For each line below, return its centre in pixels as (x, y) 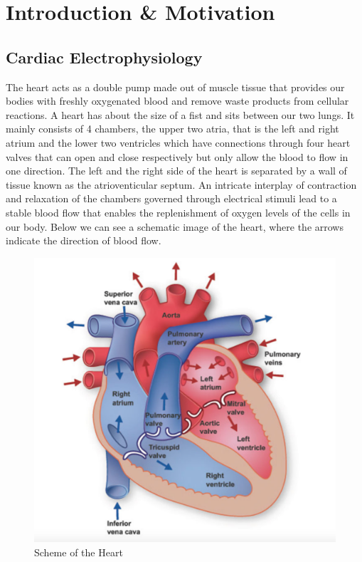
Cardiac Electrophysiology (104, 57)
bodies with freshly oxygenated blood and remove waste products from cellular (177, 101)
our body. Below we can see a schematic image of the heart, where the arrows (175, 226)
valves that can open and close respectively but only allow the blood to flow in (177, 156)
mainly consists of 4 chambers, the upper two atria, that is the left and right (172, 129)
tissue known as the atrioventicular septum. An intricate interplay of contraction (181, 184)
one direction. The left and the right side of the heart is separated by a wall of (176, 171)
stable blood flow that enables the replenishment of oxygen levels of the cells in (178, 212)
